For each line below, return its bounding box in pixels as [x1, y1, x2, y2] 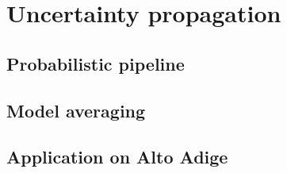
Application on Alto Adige [6, 144, 228, 169]
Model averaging [6, 98, 146, 122]
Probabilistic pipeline [6, 51, 185, 75]
